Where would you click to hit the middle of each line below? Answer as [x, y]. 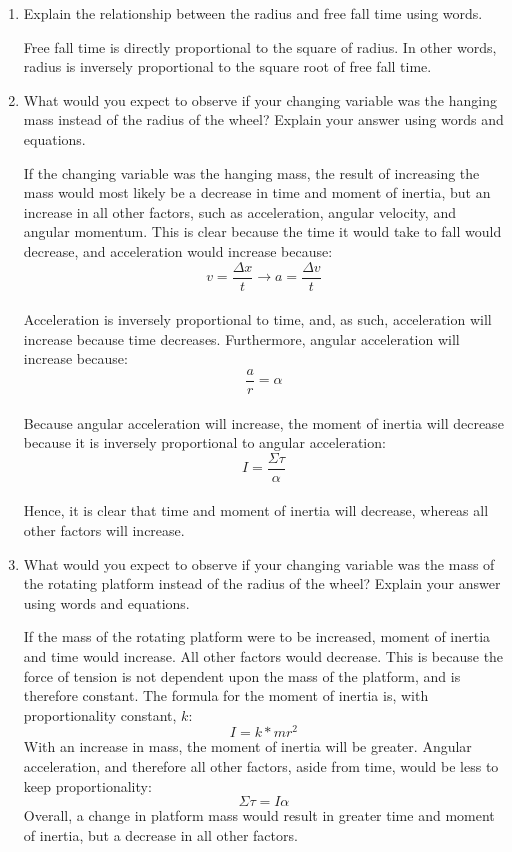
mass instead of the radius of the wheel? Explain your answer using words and [263, 119]
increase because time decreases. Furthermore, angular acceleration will [241, 338]
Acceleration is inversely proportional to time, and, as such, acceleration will [257, 319]
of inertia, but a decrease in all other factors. [160, 834]
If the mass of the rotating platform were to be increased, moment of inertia [257, 636]
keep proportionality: [87, 785]
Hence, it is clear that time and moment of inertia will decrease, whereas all [256, 510]
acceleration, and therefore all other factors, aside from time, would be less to [261, 766]
